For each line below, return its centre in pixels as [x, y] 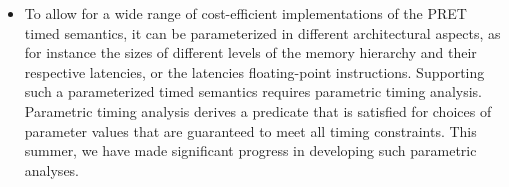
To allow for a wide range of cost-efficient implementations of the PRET [245, 13]
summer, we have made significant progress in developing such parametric [250, 150]
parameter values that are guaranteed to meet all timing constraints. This [250, 130]
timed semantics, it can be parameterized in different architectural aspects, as [262, 32]
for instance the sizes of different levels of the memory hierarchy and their [250, 52]
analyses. [52, 169]
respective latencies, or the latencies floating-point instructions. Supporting [254, 71]
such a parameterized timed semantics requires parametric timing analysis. [253, 91]
